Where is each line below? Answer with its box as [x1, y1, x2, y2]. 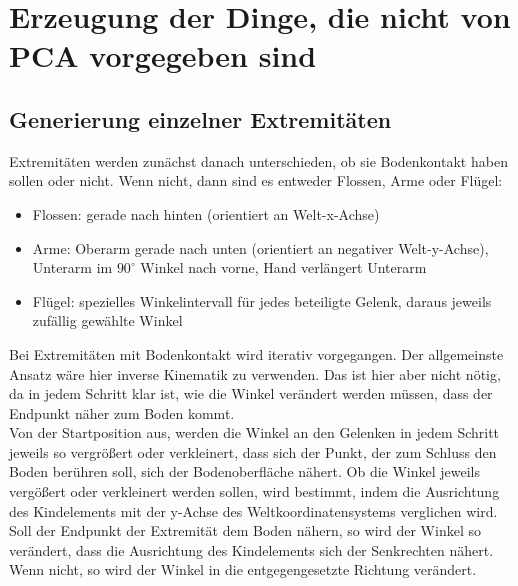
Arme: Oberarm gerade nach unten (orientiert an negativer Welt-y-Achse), [32, 237, 489, 258]
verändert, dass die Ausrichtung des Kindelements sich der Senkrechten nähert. [9, 539, 494, 560]
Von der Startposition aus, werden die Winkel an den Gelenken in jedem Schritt [9, 422, 500, 443]
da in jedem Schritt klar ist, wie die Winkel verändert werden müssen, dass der [9, 383, 493, 404]
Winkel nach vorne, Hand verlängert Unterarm [140, 257, 427, 278]
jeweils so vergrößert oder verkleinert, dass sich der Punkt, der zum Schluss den [9, 441, 497, 462]
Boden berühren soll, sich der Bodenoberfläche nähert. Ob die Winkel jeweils [9, 461, 481, 482]
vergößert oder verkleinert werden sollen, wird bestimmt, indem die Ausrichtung [9, 481, 500, 502]
